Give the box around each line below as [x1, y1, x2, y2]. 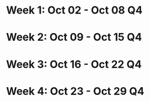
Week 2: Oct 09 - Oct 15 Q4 [6, 31, 142, 44]
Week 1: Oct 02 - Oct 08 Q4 [6, 4, 143, 17]
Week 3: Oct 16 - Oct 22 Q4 [6, 57, 142, 71]
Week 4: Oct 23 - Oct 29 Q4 [6, 84, 145, 98]
